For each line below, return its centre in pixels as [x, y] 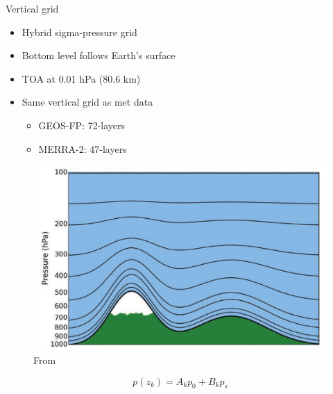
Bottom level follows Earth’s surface [99, 55]
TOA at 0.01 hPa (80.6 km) [81, 78]
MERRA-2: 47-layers [83, 148]
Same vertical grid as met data [87, 102]
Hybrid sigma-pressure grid [79, 32]
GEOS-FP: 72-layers [82, 125]
